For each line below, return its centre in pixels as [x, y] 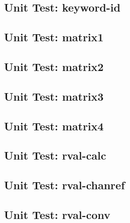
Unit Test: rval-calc [55, 155]
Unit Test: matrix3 [54, 96]
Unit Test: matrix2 [54, 66]
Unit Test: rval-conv [57, 214]
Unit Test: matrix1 [54, 37]
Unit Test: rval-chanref [64, 185]
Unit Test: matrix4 [54, 126]
